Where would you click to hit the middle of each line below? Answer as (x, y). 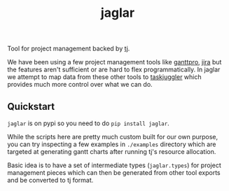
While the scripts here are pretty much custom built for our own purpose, (113, 137)
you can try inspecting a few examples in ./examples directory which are (112, 144)
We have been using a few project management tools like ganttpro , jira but (114, 62)
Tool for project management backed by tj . (69, 49)
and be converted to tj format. (50, 180)
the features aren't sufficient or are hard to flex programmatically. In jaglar (114, 70)
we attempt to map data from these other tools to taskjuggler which (104, 77)
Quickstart (31, 106)
